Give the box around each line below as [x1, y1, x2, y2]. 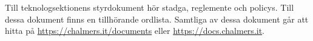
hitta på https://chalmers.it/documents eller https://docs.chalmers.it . [5, 24, 265, 37]
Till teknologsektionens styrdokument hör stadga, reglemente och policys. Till [5, 1, 294, 13]
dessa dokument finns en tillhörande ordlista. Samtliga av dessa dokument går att [5, 12, 309, 25]
